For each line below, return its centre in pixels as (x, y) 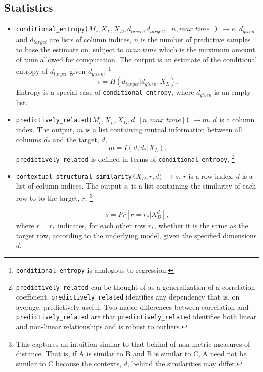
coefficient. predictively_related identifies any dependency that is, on (128, 297)
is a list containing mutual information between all (164, 129)
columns (29, 139)
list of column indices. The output (69, 186)
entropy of (32, 71)
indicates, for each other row (101, 225)
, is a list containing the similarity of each (192, 186)
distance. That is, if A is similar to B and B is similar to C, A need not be (131, 354)
